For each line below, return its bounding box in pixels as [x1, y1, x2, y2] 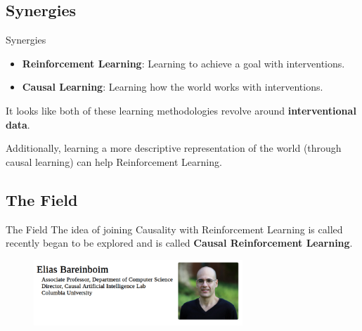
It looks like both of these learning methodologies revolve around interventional [6, 103, 356, 117]
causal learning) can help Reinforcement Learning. [6, 154, 222, 169]
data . [6, 117, 30, 131]
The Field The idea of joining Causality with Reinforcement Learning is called [6, 221, 343, 236]
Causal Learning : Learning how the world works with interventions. [22, 79, 323, 94]
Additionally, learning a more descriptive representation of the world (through [6, 141, 342, 155]
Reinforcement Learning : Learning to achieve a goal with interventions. [22, 56, 345, 70]
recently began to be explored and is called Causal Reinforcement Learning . [6, 235, 353, 250]
